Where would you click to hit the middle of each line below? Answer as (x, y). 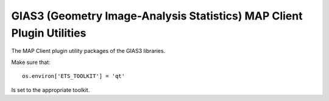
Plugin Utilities (49, 33)
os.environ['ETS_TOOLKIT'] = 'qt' (73, 76)
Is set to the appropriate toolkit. (51, 90)
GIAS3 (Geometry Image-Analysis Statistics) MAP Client (157, 16)
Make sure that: (31, 62)
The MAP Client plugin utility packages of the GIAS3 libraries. (88, 51)
